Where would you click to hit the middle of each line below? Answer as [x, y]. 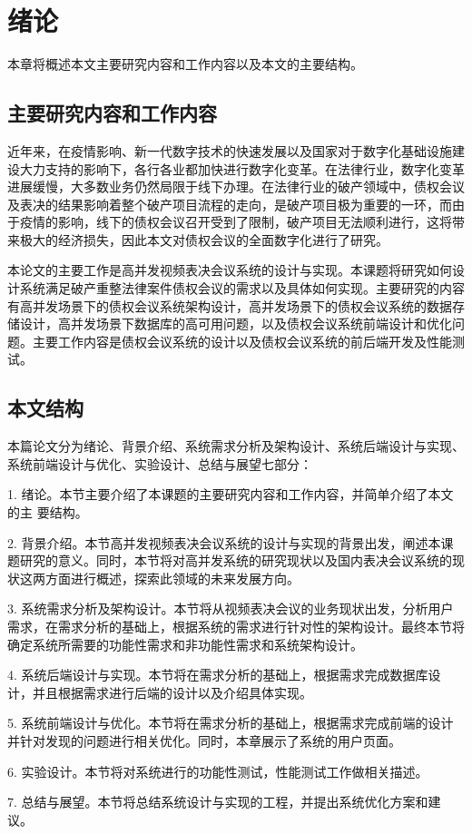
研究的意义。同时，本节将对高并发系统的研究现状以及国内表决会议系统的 [236, 560]
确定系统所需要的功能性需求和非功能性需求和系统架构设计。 [185, 644]
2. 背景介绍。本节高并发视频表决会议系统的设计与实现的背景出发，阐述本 [224, 542]
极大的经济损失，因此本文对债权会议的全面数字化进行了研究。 [204, 239]
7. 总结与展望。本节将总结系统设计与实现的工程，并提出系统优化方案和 [218, 802]
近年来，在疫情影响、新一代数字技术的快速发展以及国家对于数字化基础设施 [230, 150]
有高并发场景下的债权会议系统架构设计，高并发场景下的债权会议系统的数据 [230, 305]
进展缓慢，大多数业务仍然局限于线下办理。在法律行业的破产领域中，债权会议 [236, 186]
